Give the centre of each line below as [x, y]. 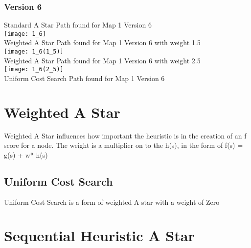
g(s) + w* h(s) [26, 154]
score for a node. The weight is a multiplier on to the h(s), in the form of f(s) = [124, 145]
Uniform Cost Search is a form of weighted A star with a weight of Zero [112, 202]
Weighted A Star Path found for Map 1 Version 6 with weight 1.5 [102, 42]
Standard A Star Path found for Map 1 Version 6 [78, 25]
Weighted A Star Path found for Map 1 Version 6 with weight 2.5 [102, 60]
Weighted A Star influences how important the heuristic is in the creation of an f [125, 135]
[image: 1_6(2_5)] [34, 69]
